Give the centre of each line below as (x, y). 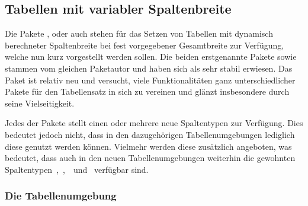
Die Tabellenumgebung (61, 196)
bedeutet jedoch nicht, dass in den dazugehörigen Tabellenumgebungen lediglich (150, 134)
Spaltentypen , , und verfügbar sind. (77, 169)
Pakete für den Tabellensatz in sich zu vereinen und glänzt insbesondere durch (147, 91)
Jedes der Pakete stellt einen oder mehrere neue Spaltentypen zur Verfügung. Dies (154, 123)
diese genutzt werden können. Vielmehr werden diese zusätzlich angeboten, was (148, 146)
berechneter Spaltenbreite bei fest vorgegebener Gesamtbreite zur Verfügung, (145, 45)
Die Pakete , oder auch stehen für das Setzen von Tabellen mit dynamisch (139, 33)
